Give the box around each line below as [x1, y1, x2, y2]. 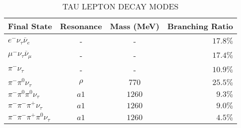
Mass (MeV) [110, 20, 160, 32]
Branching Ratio [167, 20, 233, 32]
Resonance [60, 20, 102, 32]
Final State [8, 20, 52, 32]
